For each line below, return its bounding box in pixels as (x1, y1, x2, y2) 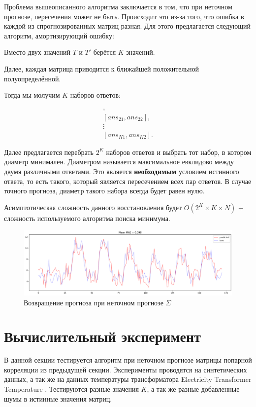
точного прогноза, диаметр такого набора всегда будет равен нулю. (4, 185, 205, 196)
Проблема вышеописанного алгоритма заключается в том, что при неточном (4, 1, 232, 11)
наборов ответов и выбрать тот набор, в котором (106, 147, 252, 157)
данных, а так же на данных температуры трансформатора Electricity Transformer (4, 374, 252, 384)
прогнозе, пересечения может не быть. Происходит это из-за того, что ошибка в (4, 11, 244, 21)
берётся (93, 47, 116, 57)
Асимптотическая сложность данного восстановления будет (4, 202, 182, 212)
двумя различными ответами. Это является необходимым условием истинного (4, 166, 239, 177)
